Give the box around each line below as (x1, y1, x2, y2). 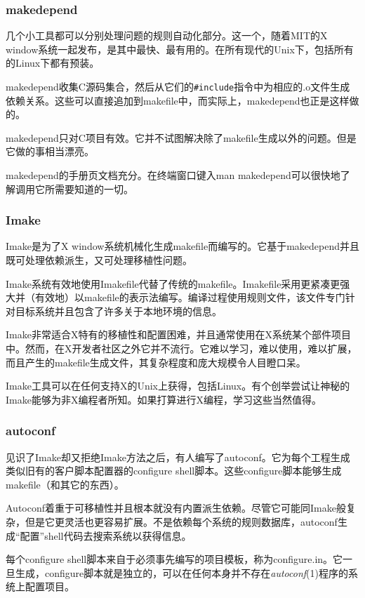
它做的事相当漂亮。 (6, 144, 94, 159)
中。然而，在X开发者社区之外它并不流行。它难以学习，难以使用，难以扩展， (6, 341, 357, 355)
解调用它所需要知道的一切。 (6, 181, 133, 196)
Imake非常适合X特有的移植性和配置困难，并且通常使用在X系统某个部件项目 (6, 327, 351, 342)
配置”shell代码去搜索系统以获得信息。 (20, 528, 192, 543)
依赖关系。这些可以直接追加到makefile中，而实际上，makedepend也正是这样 (6, 93, 350, 107)
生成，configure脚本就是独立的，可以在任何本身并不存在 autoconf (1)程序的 (15, 565, 348, 580)
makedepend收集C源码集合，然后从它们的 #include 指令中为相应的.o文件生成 (6, 79, 350, 93)
